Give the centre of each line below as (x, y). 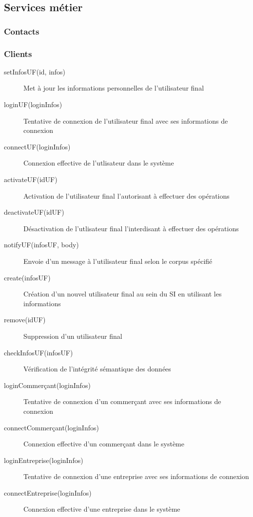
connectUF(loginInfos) (37, 146)
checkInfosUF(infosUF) (39, 352)
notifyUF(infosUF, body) (41, 245)
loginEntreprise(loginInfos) (44, 460)
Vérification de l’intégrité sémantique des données (97, 369)
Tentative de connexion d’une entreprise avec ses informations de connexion (136, 476)
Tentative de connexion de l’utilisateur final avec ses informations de (126, 120)
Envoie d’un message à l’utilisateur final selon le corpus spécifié (118, 261)
